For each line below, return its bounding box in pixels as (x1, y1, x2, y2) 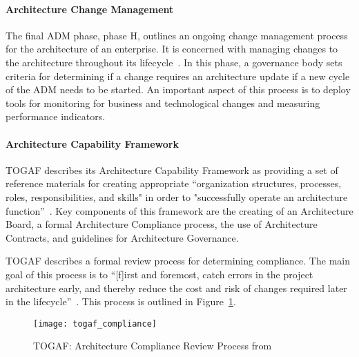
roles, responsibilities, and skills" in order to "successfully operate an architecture (6, 189, 348, 204)
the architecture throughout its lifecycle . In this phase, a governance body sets (6, 55, 342, 69)
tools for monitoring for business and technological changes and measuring (6, 95, 320, 110)
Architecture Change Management (6, 1, 174, 16)
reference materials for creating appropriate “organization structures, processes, (6, 176, 342, 191)
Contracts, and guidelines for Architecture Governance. (6, 230, 239, 244)
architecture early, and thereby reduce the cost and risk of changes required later (6, 280, 347, 295)
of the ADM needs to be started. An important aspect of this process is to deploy (6, 82, 351, 97)
